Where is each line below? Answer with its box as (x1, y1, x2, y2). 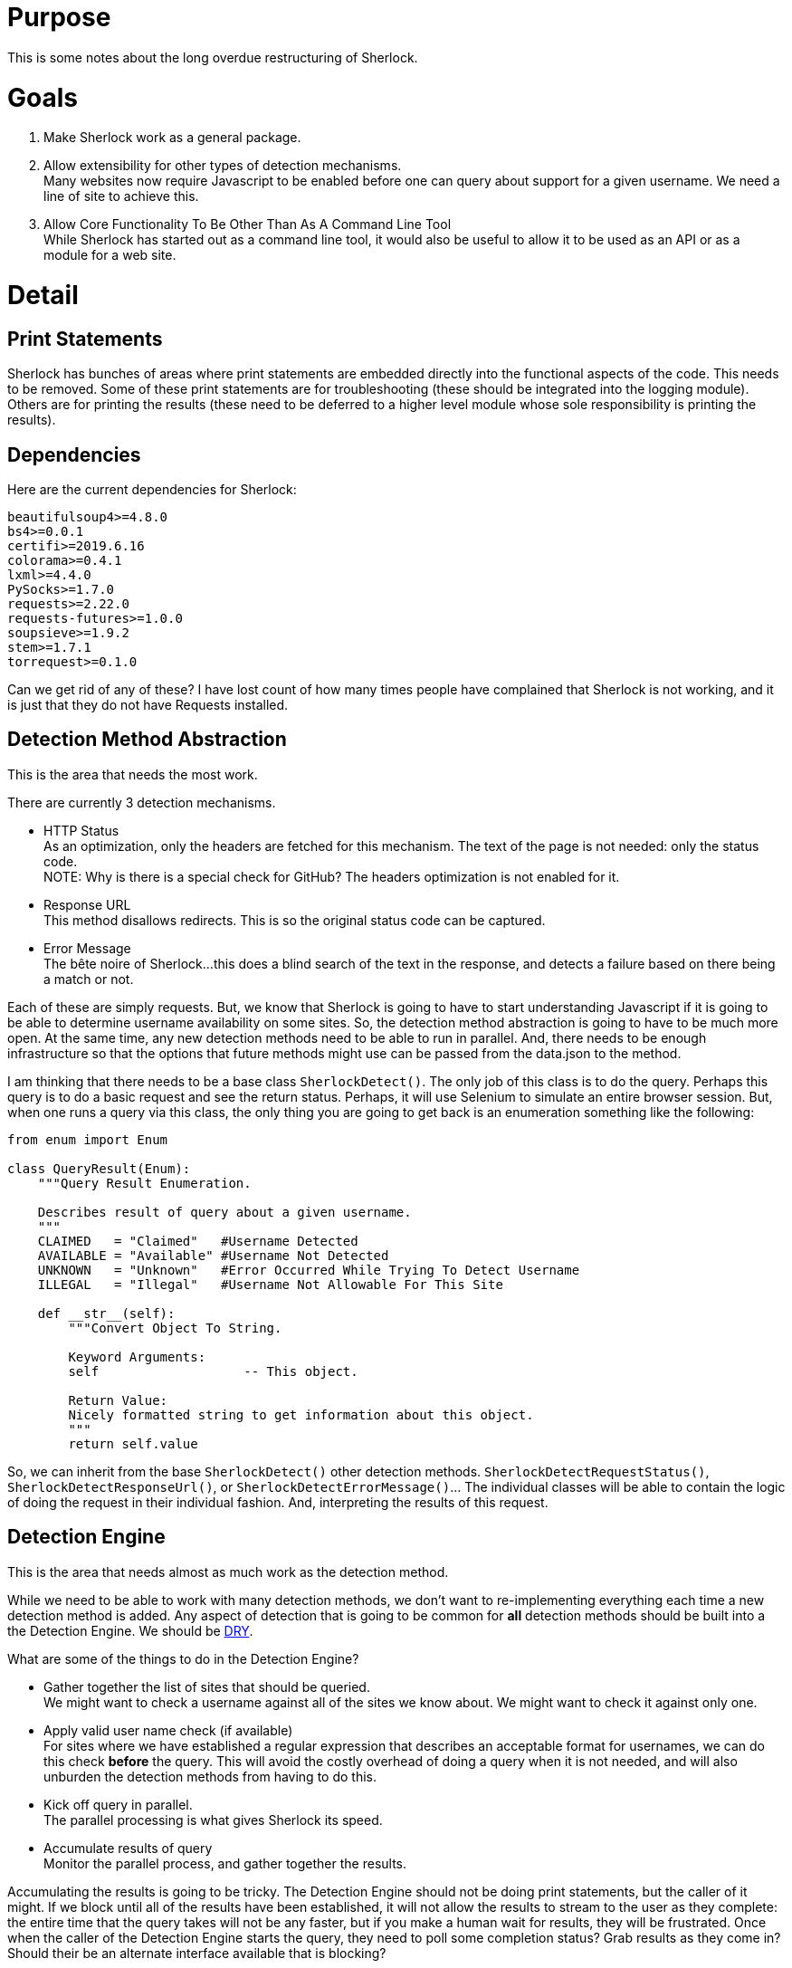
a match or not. (43, 970, 134, 987)
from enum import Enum (7, 1132, 168, 1147)
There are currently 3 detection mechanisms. (7, 794, 276, 810)
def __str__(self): (37, 1305, 176, 1321)
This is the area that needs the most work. (7, 766, 258, 782)
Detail (7, 280, 79, 310)
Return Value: (68, 1392, 168, 1408)
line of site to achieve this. (43, 188, 199, 205)
